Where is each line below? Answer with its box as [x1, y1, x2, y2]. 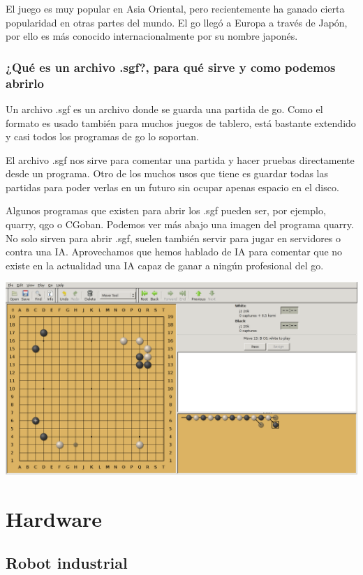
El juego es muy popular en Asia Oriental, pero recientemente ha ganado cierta [6, 1, 345, 15]
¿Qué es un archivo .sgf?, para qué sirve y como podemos [6, 58, 336, 75]
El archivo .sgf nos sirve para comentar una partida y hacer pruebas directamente [6, 152, 355, 167]
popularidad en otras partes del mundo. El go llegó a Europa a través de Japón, [6, 15, 348, 29]
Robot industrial [6, 552, 128, 574]
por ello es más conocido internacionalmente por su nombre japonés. [6, 29, 298, 43]
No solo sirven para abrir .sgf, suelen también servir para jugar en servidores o [6, 230, 341, 245]
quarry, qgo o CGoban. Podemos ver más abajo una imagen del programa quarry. [6, 217, 354, 232]
